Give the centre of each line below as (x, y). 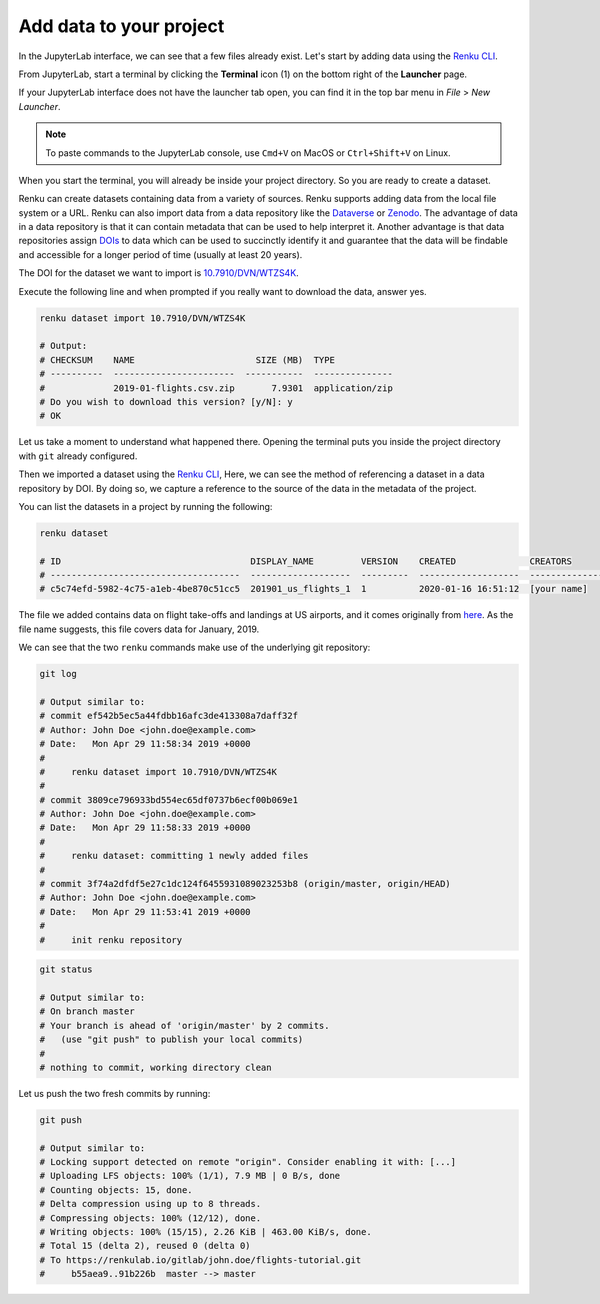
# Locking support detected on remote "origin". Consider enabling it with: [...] (248, 1162)
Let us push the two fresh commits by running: (114, 1093)
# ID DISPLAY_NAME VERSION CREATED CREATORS (305, 561)
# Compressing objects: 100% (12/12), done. (150, 1218)
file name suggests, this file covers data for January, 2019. (139, 629)
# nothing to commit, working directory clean (155, 1067)
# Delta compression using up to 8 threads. (150, 1204)
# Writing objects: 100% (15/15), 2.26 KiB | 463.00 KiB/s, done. (205, 1232)
